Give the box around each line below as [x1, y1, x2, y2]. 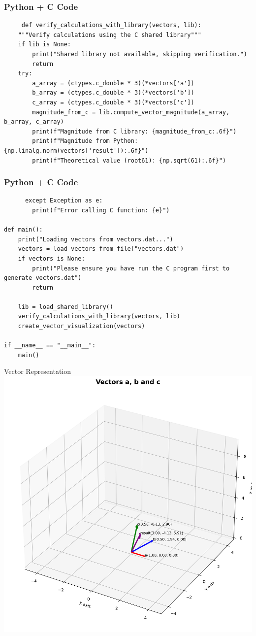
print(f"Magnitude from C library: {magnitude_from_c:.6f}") [32, 128, 237, 135]
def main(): [4, 226, 43, 234]
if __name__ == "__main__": [4, 342, 96, 349]
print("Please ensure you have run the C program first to [32, 265, 230, 272]
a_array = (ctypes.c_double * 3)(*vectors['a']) [32, 79, 194, 87]
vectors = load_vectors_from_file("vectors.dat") [18, 245, 184, 253]
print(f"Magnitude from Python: [32, 137, 138, 145]
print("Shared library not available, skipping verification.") [32, 51, 247, 58]
